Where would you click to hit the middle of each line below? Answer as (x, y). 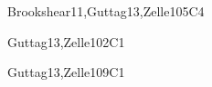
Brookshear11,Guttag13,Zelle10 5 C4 (106, 11)
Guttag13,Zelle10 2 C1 (66, 41)
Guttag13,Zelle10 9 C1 (66, 72)
